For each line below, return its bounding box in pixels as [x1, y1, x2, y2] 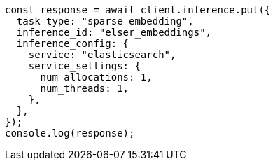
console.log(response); [5, 127, 135, 139]
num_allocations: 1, [40, 71, 153, 83]
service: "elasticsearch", [28, 49, 176, 60]
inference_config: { [16, 38, 129, 49]
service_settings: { [28, 60, 141, 71]
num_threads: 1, [40, 83, 129, 94]
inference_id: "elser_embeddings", [16, 27, 212, 38]
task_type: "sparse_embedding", [16, 15, 194, 27]
